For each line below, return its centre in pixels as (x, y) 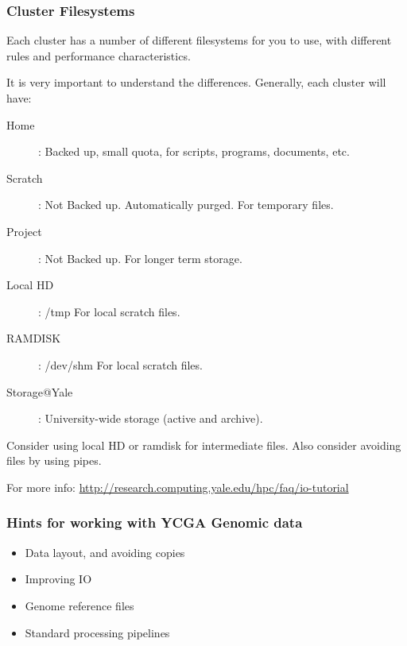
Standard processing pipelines (97, 632)
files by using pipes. (54, 460)
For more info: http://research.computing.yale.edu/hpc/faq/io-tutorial (178, 487)
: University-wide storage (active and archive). (151, 418)
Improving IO (58, 579)
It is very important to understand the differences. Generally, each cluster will (196, 82)
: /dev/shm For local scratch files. (120, 364)
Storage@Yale (40, 391)
